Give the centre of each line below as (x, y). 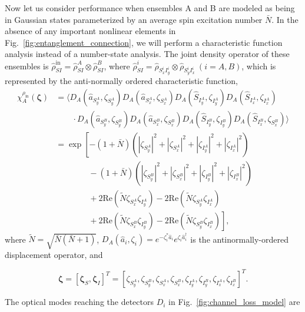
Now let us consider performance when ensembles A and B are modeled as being (150, 8)
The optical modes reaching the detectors (79, 302)
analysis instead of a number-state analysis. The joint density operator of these (147, 54)
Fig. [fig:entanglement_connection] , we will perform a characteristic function (144, 42)
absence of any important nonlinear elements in (90, 31)
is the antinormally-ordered (239, 239)
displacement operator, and (54, 255)
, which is (259, 66)
